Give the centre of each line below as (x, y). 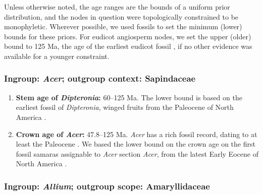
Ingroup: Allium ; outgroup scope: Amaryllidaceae (107, 186)
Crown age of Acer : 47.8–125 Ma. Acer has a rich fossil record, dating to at (137, 134)
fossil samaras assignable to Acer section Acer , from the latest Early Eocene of (137, 153)
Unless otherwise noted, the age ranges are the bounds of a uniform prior (117, 7)
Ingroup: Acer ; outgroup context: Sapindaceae (100, 78)
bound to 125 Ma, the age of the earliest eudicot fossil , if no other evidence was (128, 46)
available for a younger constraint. (57, 56)
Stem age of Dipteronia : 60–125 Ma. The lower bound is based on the (129, 97)
